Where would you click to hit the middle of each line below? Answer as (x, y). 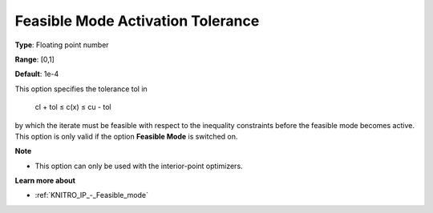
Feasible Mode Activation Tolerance (137, 21)
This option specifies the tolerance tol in (81, 89)
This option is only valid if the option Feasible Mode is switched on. (126, 136)
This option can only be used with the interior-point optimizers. (139, 166)
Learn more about (45, 181)
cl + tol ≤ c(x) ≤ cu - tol (73, 107)
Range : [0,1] (35, 59)
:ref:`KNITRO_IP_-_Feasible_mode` (91, 195)
